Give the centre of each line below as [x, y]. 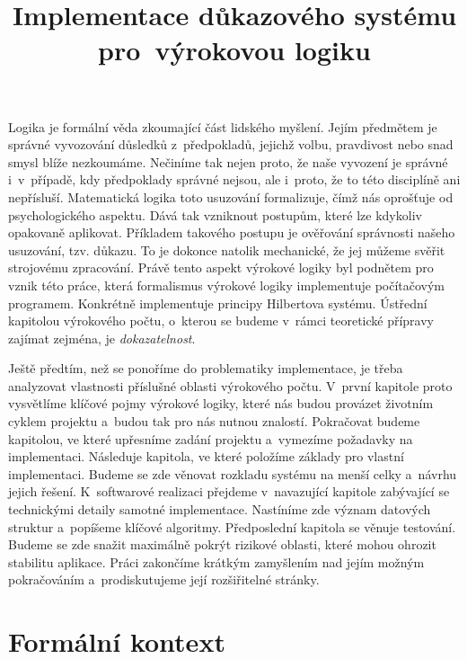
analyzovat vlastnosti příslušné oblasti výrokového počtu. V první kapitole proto [230, 385]
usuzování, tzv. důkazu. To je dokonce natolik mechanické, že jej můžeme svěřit [227, 249]
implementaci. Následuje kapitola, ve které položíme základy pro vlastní [206, 456]
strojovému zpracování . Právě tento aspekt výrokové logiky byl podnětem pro [221, 267]
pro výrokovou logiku [234, 50]
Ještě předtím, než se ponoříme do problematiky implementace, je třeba [206, 368]
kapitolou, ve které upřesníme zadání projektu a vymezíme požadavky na [211, 438]
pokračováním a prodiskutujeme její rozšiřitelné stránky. [164, 579]
